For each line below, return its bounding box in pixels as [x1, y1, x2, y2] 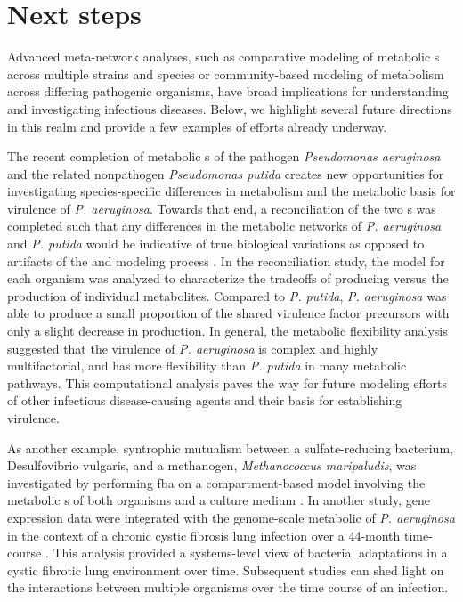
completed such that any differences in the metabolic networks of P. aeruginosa [7, 216, 442, 235]
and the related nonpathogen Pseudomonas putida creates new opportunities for [7, 164, 444, 183]
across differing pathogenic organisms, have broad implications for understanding [7, 82, 449, 101]
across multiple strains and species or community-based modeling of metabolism [7, 64, 444, 83]
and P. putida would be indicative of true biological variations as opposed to [7, 234, 425, 253]
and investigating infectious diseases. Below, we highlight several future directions [7, 99, 452, 118]
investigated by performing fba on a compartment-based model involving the [7, 473, 426, 492]
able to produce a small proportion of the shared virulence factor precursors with [7, 304, 450, 322]
